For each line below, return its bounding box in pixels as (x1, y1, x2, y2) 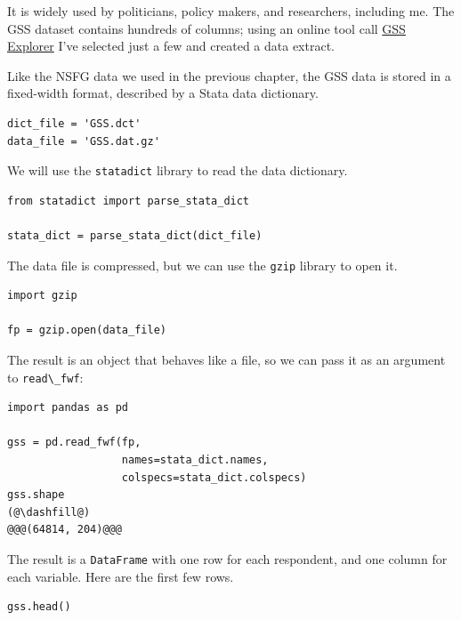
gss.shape (7, 488, 65, 502)
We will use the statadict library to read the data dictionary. (7, 161, 348, 180)
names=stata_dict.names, (121, 454, 269, 467)
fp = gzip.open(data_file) (7, 324, 166, 337)
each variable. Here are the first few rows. (7, 567, 234, 585)
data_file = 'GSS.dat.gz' (7, 134, 160, 148)
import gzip (7, 289, 77, 302)
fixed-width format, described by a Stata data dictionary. (7, 84, 319, 102)
